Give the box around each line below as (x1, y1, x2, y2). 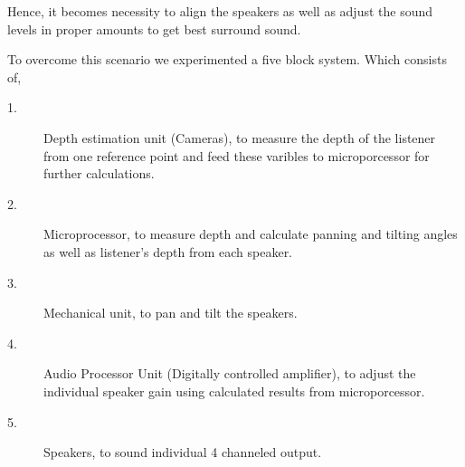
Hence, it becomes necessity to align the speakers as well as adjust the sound (7, 2, 433, 20)
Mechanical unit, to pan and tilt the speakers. (43, 303, 298, 322)
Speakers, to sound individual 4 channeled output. (43, 443, 322, 462)
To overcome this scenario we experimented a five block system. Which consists (7, 50, 447, 69)
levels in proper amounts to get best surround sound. (7, 19, 301, 38)
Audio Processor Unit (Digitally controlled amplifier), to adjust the (43, 364, 416, 383)
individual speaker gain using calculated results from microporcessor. (43, 381, 425, 400)
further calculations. (43, 164, 155, 183)
